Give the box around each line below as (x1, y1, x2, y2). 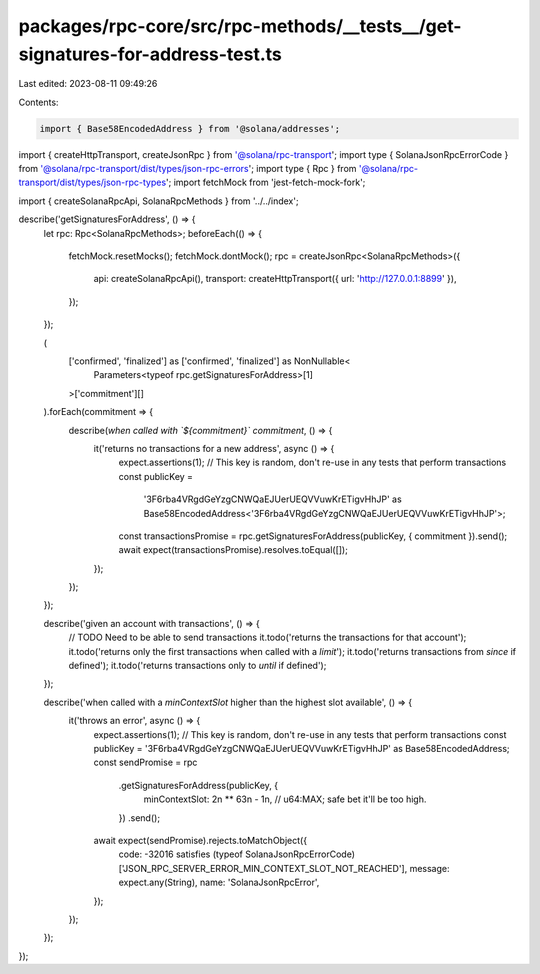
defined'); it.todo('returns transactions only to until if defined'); (68, 660, 327, 672)
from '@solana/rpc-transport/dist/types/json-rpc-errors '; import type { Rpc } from (18, 163, 357, 175)
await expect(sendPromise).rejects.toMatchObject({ (93, 834, 308, 846)
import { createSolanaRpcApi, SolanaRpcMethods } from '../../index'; (18, 195, 299, 207)
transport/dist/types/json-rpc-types (18, 176, 167, 189)
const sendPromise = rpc (93, 756, 198, 769)
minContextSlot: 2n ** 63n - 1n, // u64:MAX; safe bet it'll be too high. (143, 793, 427, 805)
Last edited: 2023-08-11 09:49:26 (18, 78, 158, 90)
